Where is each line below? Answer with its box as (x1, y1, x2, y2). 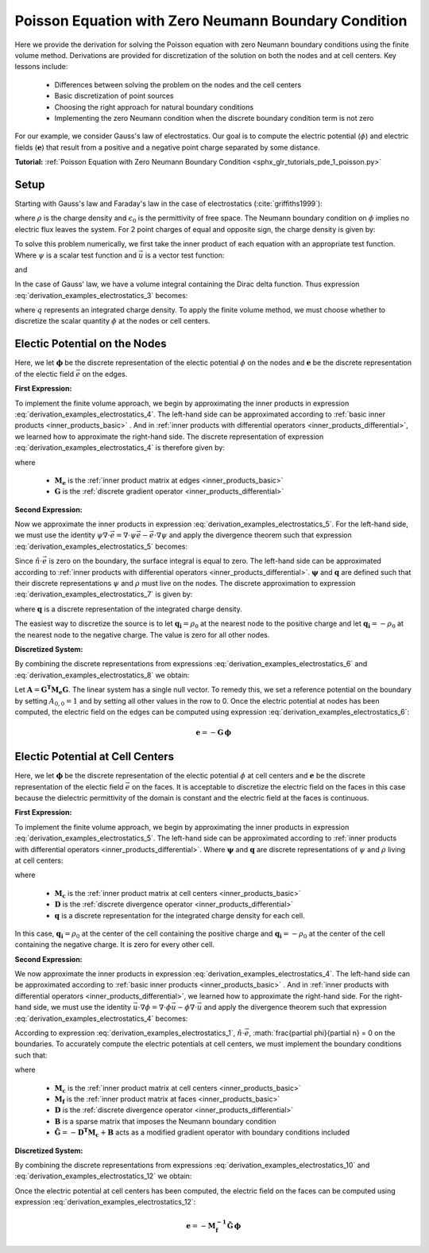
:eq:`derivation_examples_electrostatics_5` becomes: (14, 541, 188, 551)
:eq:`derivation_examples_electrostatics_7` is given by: (14, 589, 193, 599)
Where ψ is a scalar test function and (14, 250, 137, 260)
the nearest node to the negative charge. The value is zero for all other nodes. (14, 630, 270, 639)
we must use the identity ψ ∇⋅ (14, 530, 110, 540)
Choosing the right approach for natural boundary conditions (54, 102, 254, 111)
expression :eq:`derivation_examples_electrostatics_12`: (14, 1197, 196, 1207)
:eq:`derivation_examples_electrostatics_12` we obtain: (14, 1171, 192, 1181)
